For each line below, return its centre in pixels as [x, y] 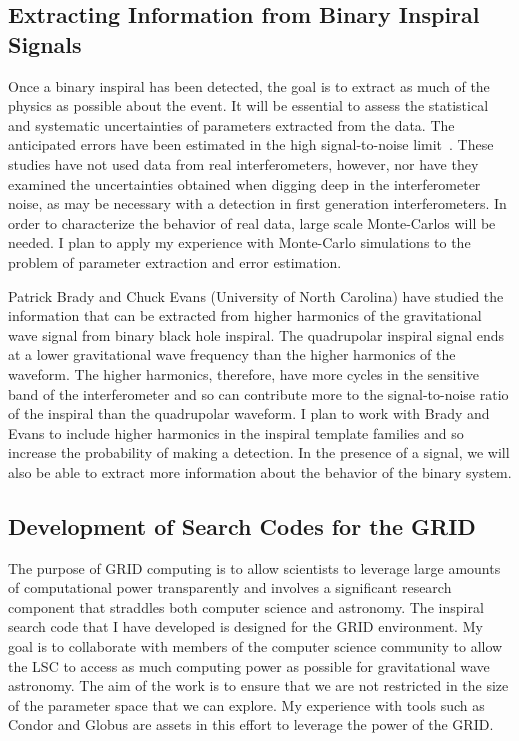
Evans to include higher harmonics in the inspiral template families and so [236, 432]
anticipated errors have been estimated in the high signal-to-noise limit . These [251, 144]
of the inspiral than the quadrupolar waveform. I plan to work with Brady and [249, 413]
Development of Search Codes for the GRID [242, 525]
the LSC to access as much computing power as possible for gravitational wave [249, 665]
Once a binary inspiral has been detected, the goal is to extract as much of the [249, 85]
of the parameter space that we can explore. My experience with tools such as [246, 704]
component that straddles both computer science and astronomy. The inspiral [246, 606]
